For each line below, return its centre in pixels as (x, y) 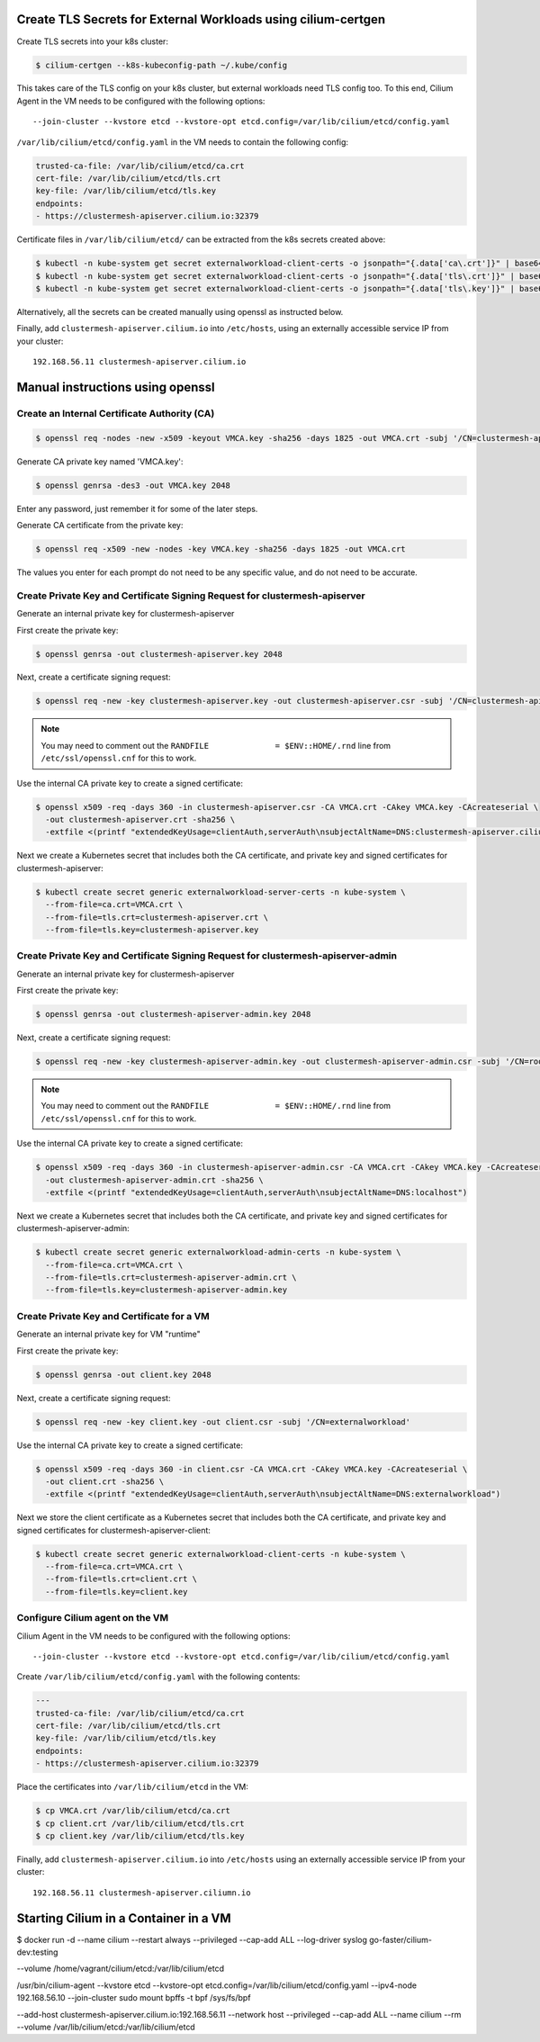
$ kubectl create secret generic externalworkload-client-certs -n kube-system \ (221, 1554)
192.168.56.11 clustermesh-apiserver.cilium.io (139, 362)
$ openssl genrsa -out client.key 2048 (123, 1374)
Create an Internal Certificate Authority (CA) (116, 413)
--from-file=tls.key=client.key (117, 1592)
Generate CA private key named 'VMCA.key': (100, 461)
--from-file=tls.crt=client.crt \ (121, 1579)
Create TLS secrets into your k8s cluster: (92, 41)
